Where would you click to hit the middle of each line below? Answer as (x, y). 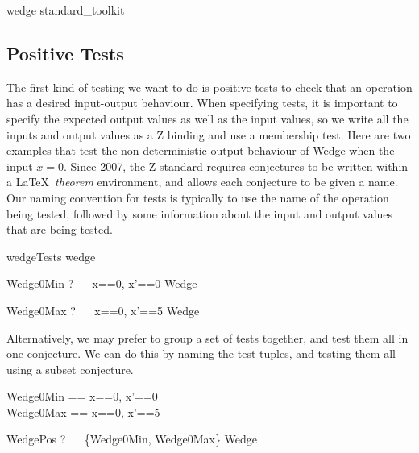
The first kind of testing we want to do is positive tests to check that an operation (209, 87)
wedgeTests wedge (51, 256)
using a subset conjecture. (70, 369)
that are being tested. (60, 229)
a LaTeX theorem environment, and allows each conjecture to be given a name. (202, 182)
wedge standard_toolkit (66, 10)
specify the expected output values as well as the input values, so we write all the (207, 118)
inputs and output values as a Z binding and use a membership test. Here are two (209, 134)
